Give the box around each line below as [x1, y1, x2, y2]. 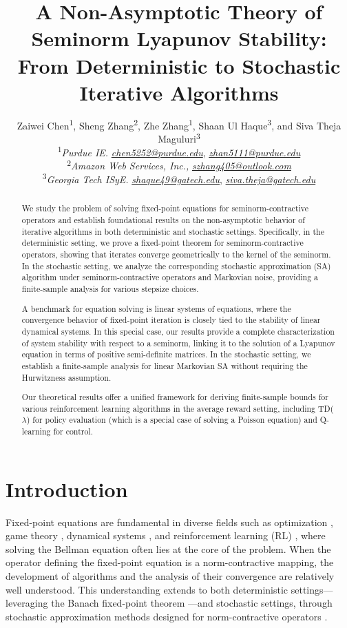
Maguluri [158, 132, 196, 146]
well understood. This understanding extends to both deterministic [6, 582, 288, 596]
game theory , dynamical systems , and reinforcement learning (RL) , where [6, 528, 326, 543]
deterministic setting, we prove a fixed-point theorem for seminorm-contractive [21, 237, 304, 249]
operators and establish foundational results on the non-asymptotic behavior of [21, 214, 305, 226]
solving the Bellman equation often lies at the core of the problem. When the [6, 541, 331, 556]
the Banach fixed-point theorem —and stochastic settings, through [51, 596, 333, 610]
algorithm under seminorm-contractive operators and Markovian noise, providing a [21, 271, 319, 283]
